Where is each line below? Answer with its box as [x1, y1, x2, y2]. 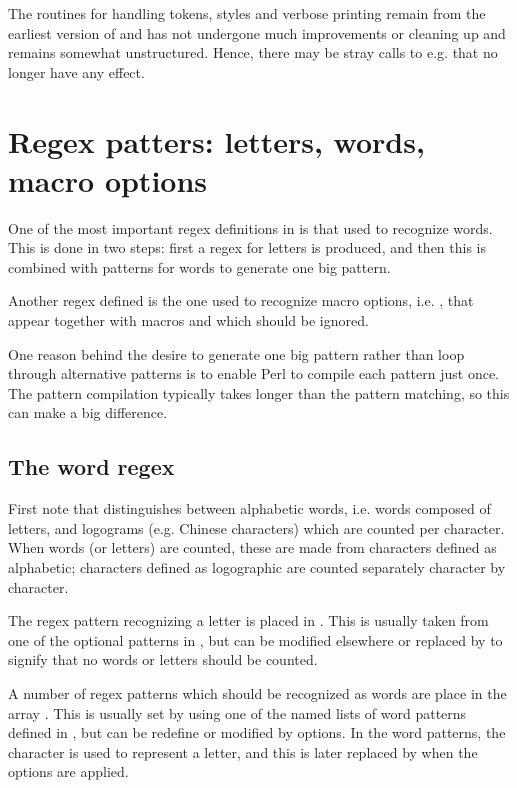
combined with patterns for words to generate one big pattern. [8, 256, 391, 277]
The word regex [8, 451, 175, 482]
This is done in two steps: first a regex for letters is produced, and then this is [8, 237, 487, 258]
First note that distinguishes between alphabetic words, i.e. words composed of [8, 498, 491, 519]
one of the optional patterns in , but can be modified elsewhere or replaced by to [8, 629, 503, 650]
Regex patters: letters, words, [8, 120, 425, 161]
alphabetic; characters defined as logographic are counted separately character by [8, 557, 506, 578]
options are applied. [8, 761, 129, 782]
